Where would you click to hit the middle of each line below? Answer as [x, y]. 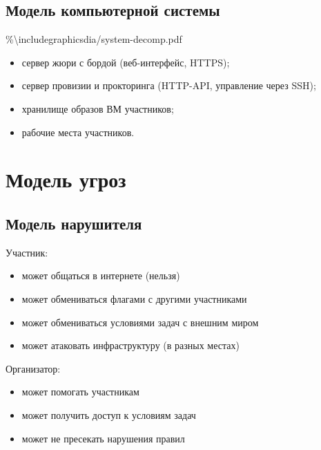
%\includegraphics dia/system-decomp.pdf [94, 39]
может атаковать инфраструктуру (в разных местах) [130, 345]
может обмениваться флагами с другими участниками [134, 298]
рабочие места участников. [78, 132]
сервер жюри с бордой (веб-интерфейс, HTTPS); [126, 62]
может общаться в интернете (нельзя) [101, 275]
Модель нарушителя [74, 223]
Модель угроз [66, 179]
